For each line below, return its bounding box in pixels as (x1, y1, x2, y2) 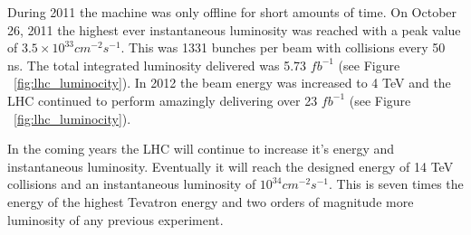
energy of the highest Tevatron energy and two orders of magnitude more (7, 192, 414, 211)
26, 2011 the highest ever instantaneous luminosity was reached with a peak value (7, 20, 461, 39)
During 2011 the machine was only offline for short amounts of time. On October (7, 3, 457, 21)
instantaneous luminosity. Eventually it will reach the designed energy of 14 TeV (7, 156, 454, 175)
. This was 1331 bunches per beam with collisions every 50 (120, 38, 446, 57)
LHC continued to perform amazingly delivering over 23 (7, 90, 318, 109)
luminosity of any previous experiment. (7, 210, 224, 229)
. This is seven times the (329, 174, 464, 193)
